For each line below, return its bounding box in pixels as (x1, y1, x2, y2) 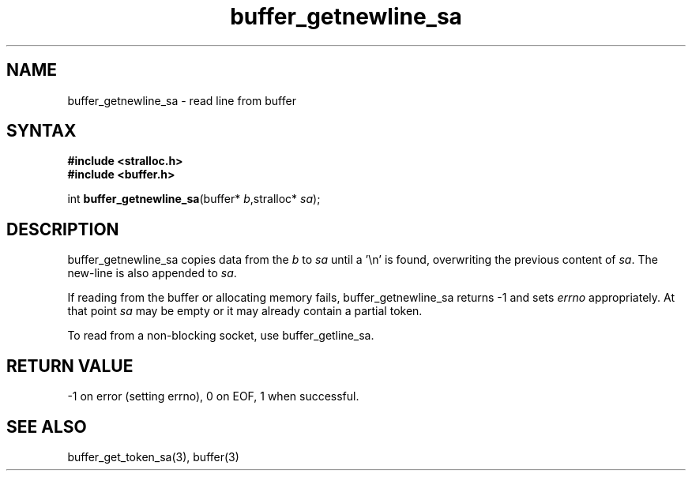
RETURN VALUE (6, 355, 134, 376)
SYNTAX (6, 121, 77, 141)
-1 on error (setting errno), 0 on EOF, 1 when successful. (67, 389, 359, 404)
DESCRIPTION (6, 219, 119, 239)
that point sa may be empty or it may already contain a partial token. (67, 304, 423, 318)
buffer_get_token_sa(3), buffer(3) (67, 449, 239, 464)
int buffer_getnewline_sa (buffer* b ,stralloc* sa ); (67, 192, 321, 206)
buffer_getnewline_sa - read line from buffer (67, 93, 296, 107)
